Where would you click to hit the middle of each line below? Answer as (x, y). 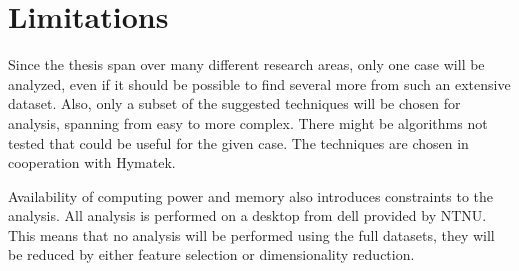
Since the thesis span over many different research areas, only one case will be (246, 64)
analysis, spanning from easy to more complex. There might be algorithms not (248, 122)
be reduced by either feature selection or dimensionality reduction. (211, 254)
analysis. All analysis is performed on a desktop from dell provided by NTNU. (247, 215)
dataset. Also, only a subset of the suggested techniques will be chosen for (234, 103)
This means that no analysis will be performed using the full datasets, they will (251, 234)
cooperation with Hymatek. (92, 162)
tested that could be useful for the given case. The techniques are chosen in (238, 142)
